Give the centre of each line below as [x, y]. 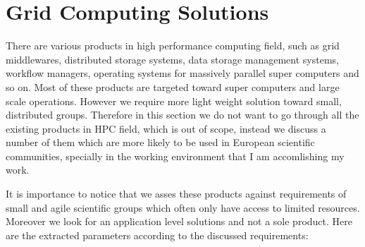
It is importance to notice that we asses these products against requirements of [176, 194]
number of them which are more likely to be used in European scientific [160, 142]
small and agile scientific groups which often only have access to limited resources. [183, 207]
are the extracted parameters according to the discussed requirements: [157, 235]
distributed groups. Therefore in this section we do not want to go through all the [182, 115]
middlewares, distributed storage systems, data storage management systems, [172, 59]
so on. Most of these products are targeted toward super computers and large [173, 86]
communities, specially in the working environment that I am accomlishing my [175, 156]
